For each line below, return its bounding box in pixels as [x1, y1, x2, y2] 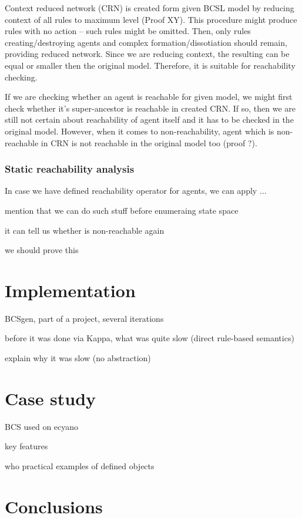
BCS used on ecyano [5, 420, 79, 432]
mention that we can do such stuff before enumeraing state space [5, 204, 239, 216]
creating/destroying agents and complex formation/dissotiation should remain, [5, 36, 287, 48]
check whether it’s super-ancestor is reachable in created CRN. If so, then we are [5, 102, 296, 114]
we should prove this [5, 244, 79, 256]
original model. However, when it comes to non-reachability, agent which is [5, 125, 274, 137]
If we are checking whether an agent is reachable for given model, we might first [5, 90, 293, 103]
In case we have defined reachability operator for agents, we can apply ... [5, 184, 267, 197]
